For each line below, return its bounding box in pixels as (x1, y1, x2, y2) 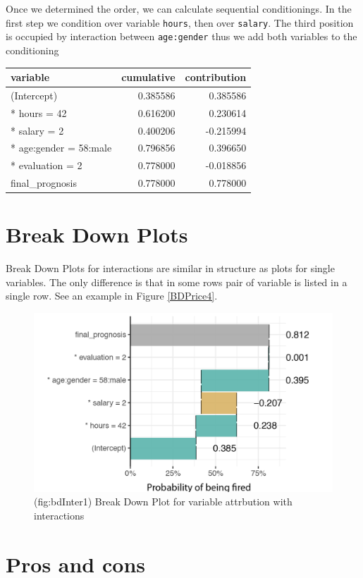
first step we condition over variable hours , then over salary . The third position (6, 15, 354, 30)
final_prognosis (11, 176, 77, 190)
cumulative (121, 70, 176, 84)
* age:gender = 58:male (11, 140, 112, 155)
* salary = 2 (11, 123, 64, 137)
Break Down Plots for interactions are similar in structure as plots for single (6, 261, 335, 276)
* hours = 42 (11, 105, 67, 120)
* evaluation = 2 (11, 158, 82, 173)
